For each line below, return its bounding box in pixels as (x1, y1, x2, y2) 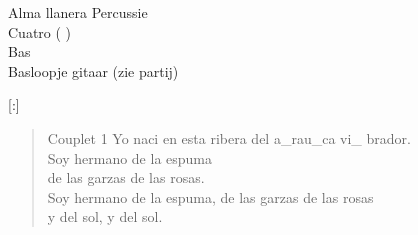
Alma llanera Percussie (8, 2, 148, 22)
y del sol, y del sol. (47, 206, 163, 227)
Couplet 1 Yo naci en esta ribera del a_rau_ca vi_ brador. (47, 127, 411, 148)
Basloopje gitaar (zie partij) (8, 60, 179, 81)
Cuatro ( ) (8, 21, 72, 42)
